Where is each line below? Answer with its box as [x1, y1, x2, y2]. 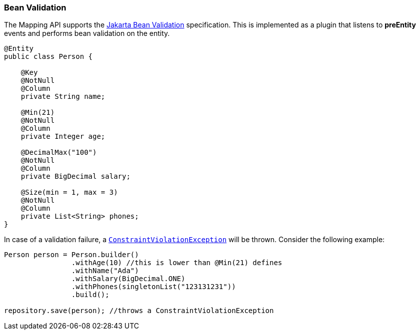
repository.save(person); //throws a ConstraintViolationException [4, 307, 274, 315]
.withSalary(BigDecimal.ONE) [71, 275, 185, 283]
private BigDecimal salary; [20, 172, 130, 181]
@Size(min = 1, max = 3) [20, 188, 118, 197]
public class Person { [4, 52, 93, 61]
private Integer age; [20, 132, 105, 141]
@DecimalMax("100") [20, 148, 97, 157]
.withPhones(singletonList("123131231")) [71, 283, 236, 291]
